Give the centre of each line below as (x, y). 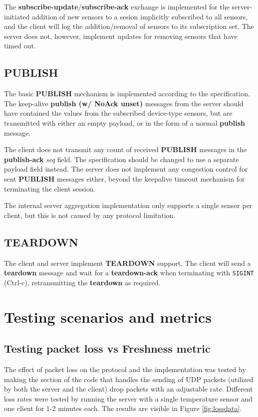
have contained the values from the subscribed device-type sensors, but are (118, 113)
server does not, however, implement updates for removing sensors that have (121, 36)
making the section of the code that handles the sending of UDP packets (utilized (129, 379)
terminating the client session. (50, 188)
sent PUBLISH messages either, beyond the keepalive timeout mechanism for (125, 178)
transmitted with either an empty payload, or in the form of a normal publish (125, 122)
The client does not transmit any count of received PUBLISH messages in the (126, 149)
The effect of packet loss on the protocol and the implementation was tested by (125, 369)
